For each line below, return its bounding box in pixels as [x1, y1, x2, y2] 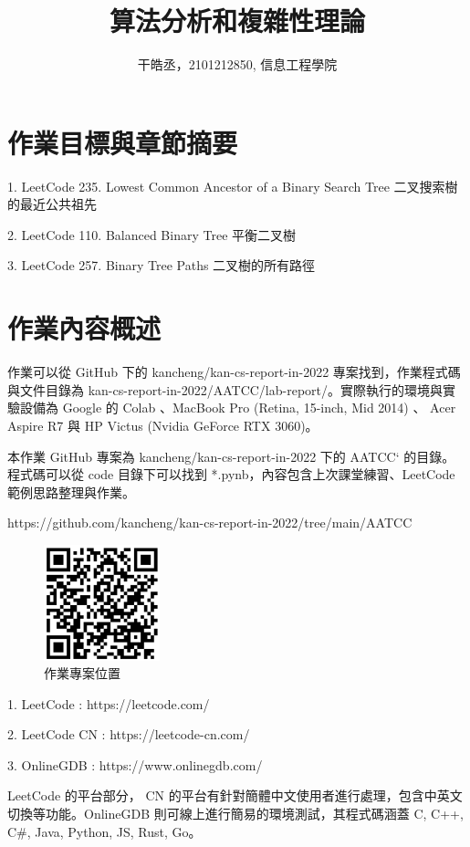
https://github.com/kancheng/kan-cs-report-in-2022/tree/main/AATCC [7, 513, 413, 532]
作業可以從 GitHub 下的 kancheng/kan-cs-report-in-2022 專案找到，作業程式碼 [7, 362, 461, 382]
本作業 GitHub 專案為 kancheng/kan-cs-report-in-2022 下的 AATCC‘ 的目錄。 [7, 446, 455, 465]
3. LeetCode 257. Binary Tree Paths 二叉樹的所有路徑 [7, 256, 316, 275]
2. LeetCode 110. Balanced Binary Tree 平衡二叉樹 [7, 225, 297, 244]
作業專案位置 [44, 664, 120, 683]
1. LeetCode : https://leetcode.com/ [7, 694, 210, 713]
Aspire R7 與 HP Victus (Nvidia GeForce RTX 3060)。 [7, 415, 319, 434]
